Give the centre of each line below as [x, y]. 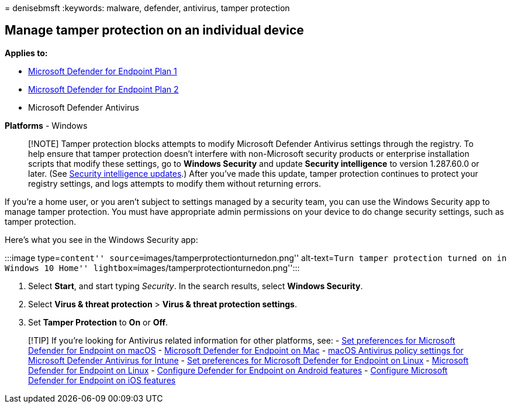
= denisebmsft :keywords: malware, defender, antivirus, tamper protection [147, 8]
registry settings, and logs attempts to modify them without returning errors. [175, 183]
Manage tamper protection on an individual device [154, 30]
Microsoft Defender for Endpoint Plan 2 [103, 89]
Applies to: [26, 53]
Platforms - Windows [46, 125]
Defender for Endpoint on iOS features [102, 380]
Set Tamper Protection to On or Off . [98, 322]
